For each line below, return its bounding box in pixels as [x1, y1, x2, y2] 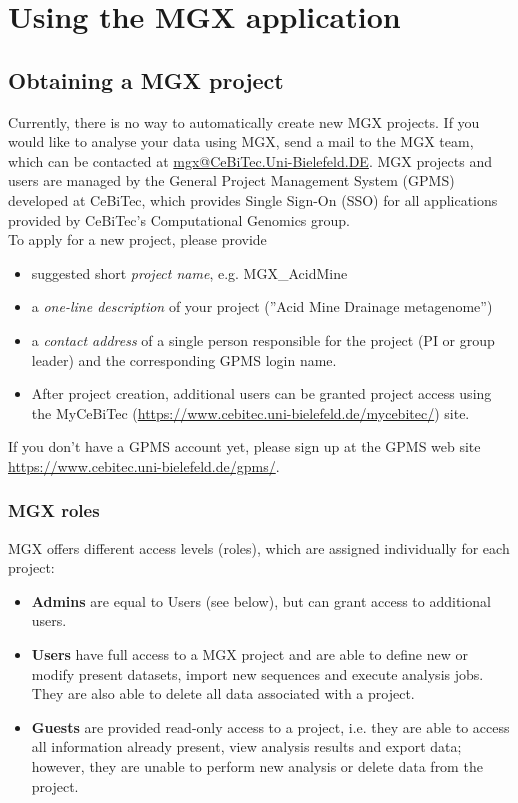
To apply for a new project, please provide [8, 229, 267, 250]
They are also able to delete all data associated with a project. [31, 683, 415, 704]
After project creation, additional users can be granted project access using [31, 383, 492, 404]
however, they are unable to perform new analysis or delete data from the [31, 756, 483, 777]
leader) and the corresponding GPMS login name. [31, 349, 337, 370]
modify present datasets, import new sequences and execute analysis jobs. [31, 663, 484, 684]
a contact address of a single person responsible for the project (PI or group [31, 329, 495, 350]
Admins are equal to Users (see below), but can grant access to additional [31, 590, 491, 611]
